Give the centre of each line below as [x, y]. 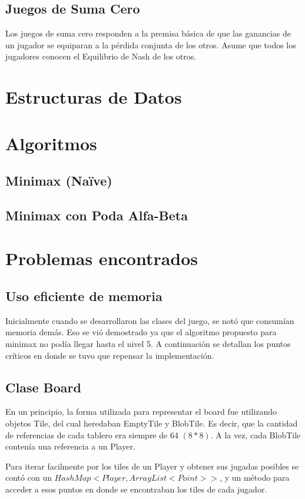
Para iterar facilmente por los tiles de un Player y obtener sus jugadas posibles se [152, 466]
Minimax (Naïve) [59, 181]
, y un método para [255, 477]
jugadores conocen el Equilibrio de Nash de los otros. [101, 56]
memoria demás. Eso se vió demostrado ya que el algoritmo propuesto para [141, 332]
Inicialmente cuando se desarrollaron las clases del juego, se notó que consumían [150, 320]
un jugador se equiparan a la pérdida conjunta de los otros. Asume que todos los [151, 44]
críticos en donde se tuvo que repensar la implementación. [110, 355]
